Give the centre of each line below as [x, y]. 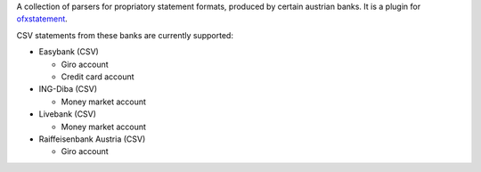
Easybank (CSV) [69, 52]
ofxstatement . [42, 19]
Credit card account [98, 77]
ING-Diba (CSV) [68, 89]
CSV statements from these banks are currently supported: [125, 35]
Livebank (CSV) [68, 114]
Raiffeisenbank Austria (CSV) [92, 139]
